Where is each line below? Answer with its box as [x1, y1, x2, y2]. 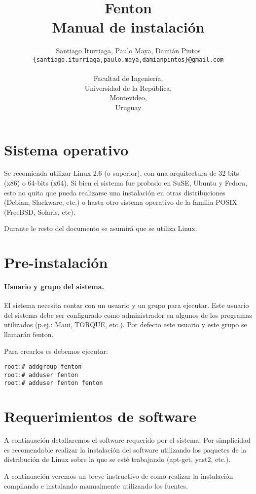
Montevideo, [110, 92, 147, 103]
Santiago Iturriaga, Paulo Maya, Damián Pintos [56, 45, 201, 56]
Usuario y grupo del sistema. [4, 281, 104, 291]
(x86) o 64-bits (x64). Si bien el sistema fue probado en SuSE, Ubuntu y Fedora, [4, 178, 248, 188]
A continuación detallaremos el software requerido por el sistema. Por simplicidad [4, 435, 251, 445]
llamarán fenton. [4, 329, 54, 339]
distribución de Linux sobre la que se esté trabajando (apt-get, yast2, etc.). [4, 454, 231, 464]
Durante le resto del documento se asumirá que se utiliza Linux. [4, 223, 197, 233]
